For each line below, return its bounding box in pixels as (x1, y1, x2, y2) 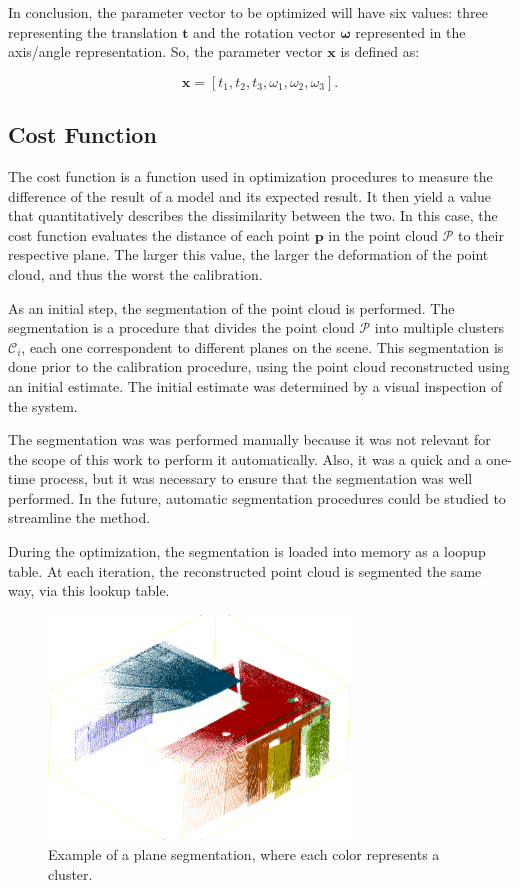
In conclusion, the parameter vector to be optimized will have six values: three (8, 2, 488, 22)
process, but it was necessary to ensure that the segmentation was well (39, 468, 473, 489)
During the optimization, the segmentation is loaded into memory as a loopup (8, 541, 486, 562)
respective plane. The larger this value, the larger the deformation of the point (8, 244, 489, 265)
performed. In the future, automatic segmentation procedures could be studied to (8, 487, 506, 508)
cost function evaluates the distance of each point (8, 224, 310, 245)
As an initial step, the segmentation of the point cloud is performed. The (8, 297, 455, 318)
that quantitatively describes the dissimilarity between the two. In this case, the (8, 205, 498, 226)
